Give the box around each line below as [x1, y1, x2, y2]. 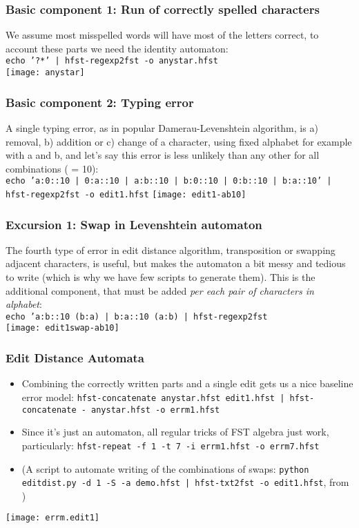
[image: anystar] [6, 68, 85, 78]
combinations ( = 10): [6, 161, 99, 175]
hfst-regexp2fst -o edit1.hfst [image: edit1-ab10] [6, 189, 246, 199]
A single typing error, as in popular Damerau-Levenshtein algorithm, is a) [6, 120, 318, 135]
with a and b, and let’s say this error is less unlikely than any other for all [6, 148, 320, 162]
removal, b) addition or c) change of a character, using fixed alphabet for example [6, 134, 352, 148]
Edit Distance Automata [6, 349, 144, 366]
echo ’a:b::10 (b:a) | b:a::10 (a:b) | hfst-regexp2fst [6, 311, 268, 322]
